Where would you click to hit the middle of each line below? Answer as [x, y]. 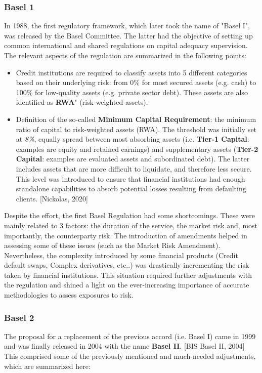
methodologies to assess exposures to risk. [69, 295]
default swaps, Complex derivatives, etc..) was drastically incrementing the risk [127, 265]
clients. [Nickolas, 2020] [52, 198]
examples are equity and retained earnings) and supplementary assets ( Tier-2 [137, 149]
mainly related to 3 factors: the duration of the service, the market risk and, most [131, 225]
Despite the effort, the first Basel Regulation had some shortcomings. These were [129, 215]
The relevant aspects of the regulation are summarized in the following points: [125, 55]
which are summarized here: [47, 366]
